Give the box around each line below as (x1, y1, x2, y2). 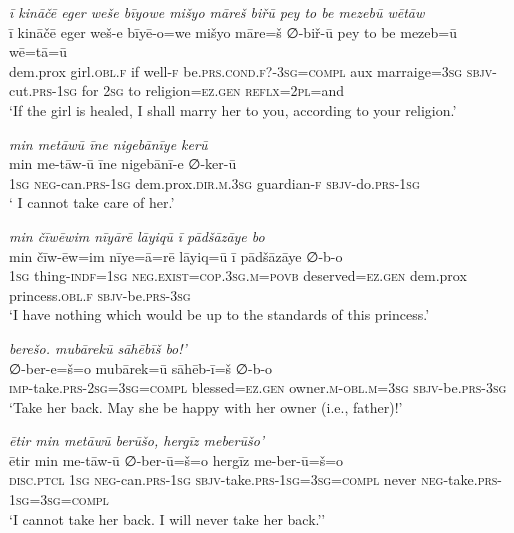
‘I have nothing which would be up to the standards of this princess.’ (9, 304, 430, 325)
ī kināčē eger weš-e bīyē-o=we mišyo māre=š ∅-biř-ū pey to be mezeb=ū (9, 21, 457, 42)
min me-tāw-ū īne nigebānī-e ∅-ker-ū (9, 153, 237, 174)
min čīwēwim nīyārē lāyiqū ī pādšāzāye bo (9, 225, 265, 246)
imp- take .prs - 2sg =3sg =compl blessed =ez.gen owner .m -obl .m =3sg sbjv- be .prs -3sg (9, 377, 507, 398)
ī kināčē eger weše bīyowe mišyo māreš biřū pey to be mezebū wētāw (9, 2, 425, 22)
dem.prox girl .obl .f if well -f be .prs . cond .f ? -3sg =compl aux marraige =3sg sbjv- (9, 60, 497, 81)
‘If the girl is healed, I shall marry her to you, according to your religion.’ (9, 99, 457, 120)
